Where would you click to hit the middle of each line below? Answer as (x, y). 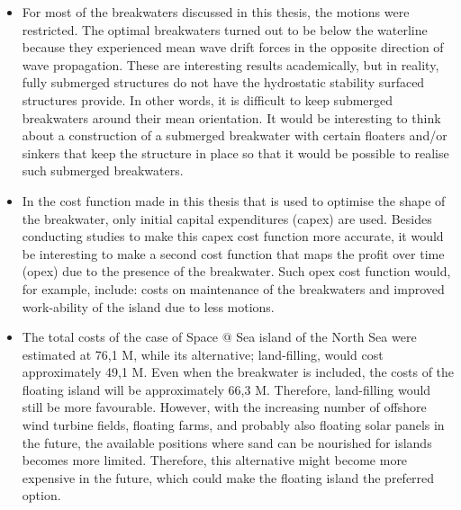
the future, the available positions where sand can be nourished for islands (227, 442)
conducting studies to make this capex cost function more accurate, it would (233, 236)
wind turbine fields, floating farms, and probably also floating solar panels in (233, 425)
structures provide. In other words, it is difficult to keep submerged (208, 99)
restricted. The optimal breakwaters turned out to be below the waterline (225, 29)
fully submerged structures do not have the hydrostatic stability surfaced (223, 82)
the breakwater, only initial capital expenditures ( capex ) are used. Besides (227, 218)
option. (41, 495)
